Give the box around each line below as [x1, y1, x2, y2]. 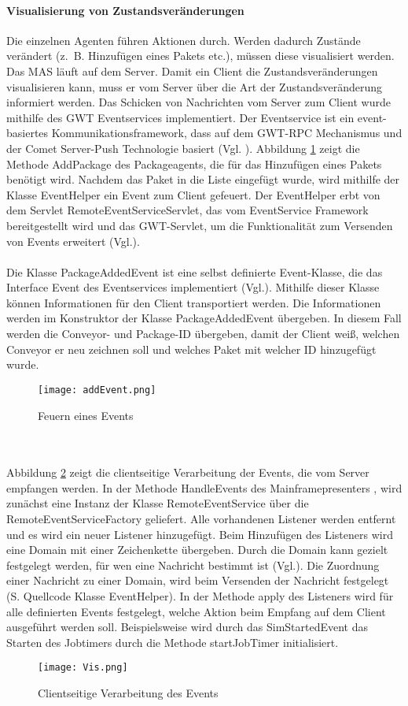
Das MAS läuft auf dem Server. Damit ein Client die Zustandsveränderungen [6, 62, 378, 79]
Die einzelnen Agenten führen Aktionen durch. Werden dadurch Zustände [6, 32, 361, 48]
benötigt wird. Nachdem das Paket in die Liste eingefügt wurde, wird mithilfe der [6, 171, 400, 188]
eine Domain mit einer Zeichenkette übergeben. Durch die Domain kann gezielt [6, 541, 388, 558]
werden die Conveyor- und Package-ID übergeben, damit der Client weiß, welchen [6, 325, 400, 342]
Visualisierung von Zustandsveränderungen [6, 2, 244, 18]
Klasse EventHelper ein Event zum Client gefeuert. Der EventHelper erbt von [6, 186, 380, 203]
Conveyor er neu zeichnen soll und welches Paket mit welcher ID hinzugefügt [6, 340, 377, 357]
